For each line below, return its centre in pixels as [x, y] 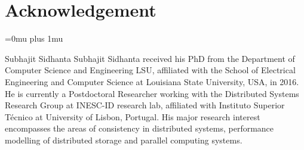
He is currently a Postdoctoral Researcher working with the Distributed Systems [152, 93]
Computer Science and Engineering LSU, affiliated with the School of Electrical [150, 70]
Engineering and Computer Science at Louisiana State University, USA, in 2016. [152, 81]
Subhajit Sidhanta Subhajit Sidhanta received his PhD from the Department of [150, 58]
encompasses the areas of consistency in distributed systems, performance [139, 128]
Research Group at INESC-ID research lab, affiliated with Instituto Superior [145, 105]
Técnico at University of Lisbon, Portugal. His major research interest [133, 116]
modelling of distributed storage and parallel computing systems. [124, 140]
